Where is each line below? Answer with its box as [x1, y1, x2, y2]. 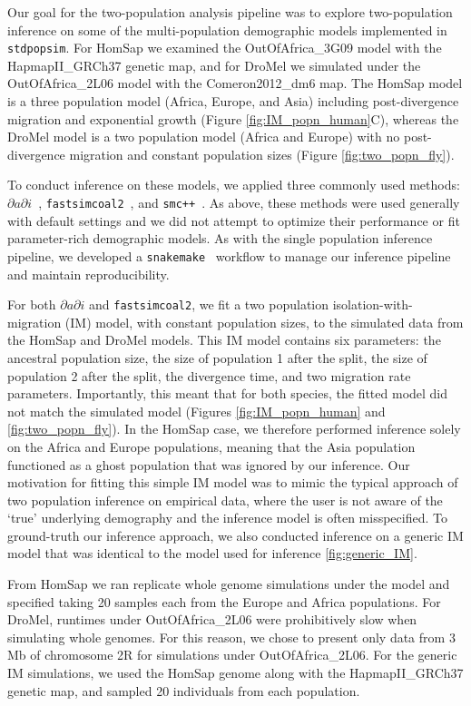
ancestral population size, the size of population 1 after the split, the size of [7, 348, 427, 367]
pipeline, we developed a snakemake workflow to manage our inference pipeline [7, 246, 451, 265]
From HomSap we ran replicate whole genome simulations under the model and [7, 574, 450, 593]
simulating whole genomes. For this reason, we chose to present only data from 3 [7, 627, 456, 646]
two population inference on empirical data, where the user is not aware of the [7, 490, 443, 509]
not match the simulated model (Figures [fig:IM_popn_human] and [7, 401, 386, 420]
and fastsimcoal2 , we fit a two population [88, 295, 329, 314]
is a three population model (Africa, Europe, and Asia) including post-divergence [7, 92, 459, 111]
